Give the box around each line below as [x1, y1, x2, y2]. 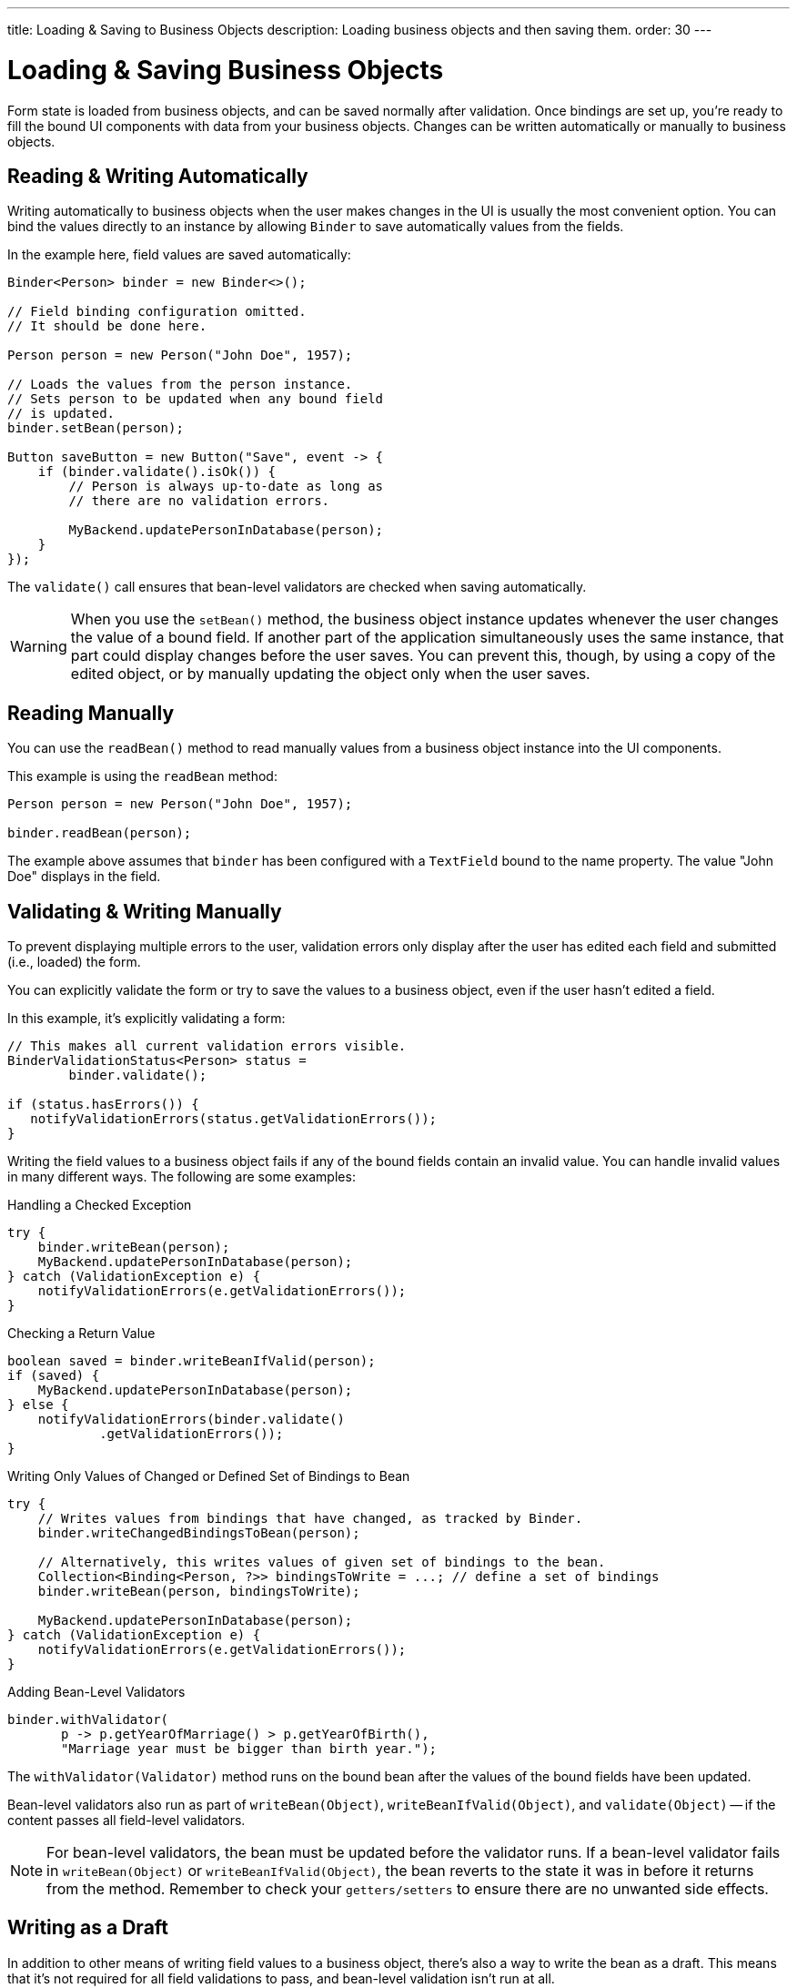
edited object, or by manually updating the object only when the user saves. [70, 664, 590, 684]
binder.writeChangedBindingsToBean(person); [37, 1526, 360, 1541]
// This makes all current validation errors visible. [7, 1039, 407, 1054]
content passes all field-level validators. [7, 1812, 246, 1829]
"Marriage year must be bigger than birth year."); [61, 1741, 438, 1757]
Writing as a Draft [7, 1916, 169, 1940]
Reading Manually [7, 701, 175, 725]
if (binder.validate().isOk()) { [37, 464, 277, 480]
